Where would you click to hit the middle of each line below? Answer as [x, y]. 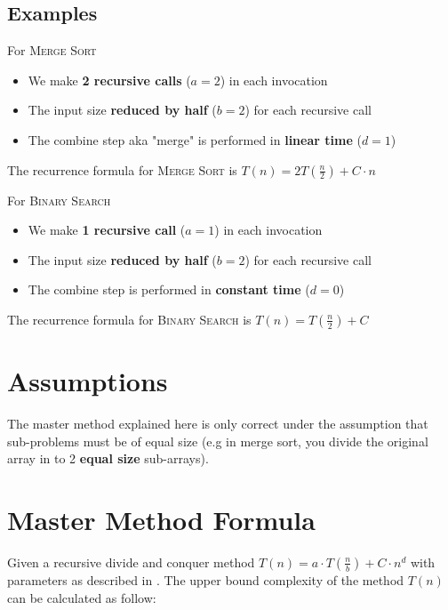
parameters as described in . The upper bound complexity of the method [206, 579]
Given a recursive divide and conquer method [131, 562]
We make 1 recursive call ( [107, 230]
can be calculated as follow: [82, 597]
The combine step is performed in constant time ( [169, 289]
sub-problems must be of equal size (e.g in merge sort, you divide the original [218, 441]
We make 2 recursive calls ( [109, 80]
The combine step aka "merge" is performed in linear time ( [195, 139]
